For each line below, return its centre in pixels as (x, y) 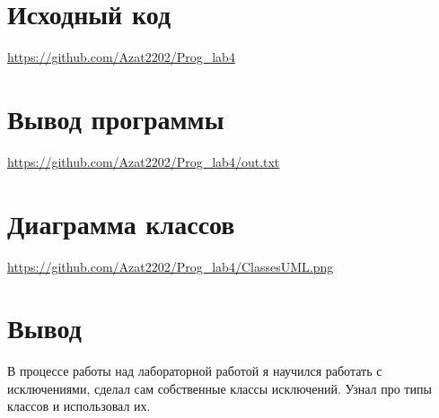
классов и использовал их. (79, 406)
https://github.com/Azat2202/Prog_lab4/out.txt (144, 161)
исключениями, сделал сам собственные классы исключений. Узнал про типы (219, 388)
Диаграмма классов (121, 223)
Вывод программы (116, 118)
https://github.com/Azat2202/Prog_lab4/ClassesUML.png (171, 266)
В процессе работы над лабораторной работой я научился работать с (195, 371)
